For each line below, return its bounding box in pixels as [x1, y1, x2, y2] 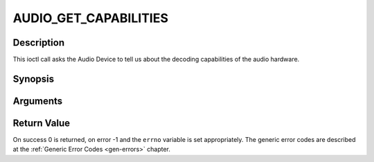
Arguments [12, 95, 63, 107]
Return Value [12, 117, 71, 129]
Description [12, 37, 65, 48]
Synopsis [12, 73, 55, 84]
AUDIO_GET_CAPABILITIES [12, 10, 169, 26]
